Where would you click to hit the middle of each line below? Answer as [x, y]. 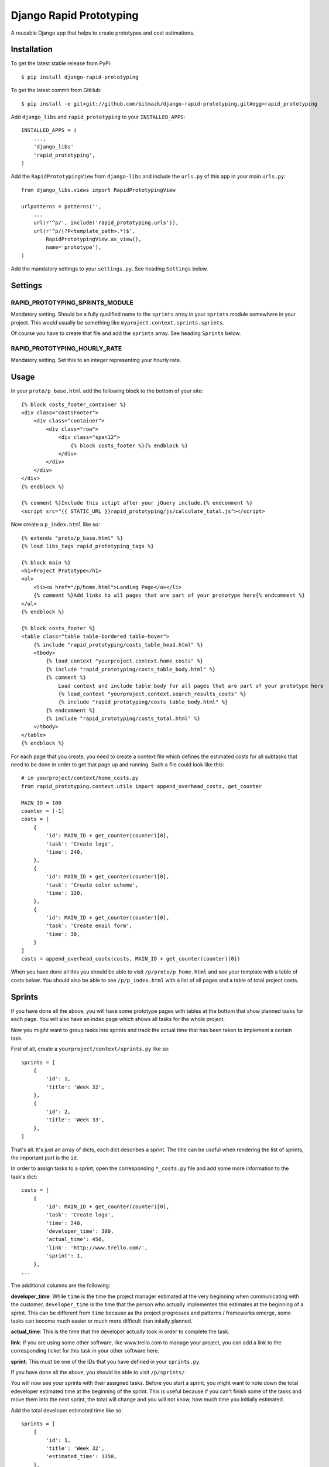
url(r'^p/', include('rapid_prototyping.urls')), [106, 223]
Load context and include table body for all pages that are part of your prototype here [191, 686]
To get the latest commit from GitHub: [56, 90]
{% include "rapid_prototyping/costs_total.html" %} [123, 719]
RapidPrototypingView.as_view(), [94, 239]
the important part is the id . [44, 1157]
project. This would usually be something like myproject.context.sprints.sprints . [118, 322]
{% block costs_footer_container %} [74, 404]
